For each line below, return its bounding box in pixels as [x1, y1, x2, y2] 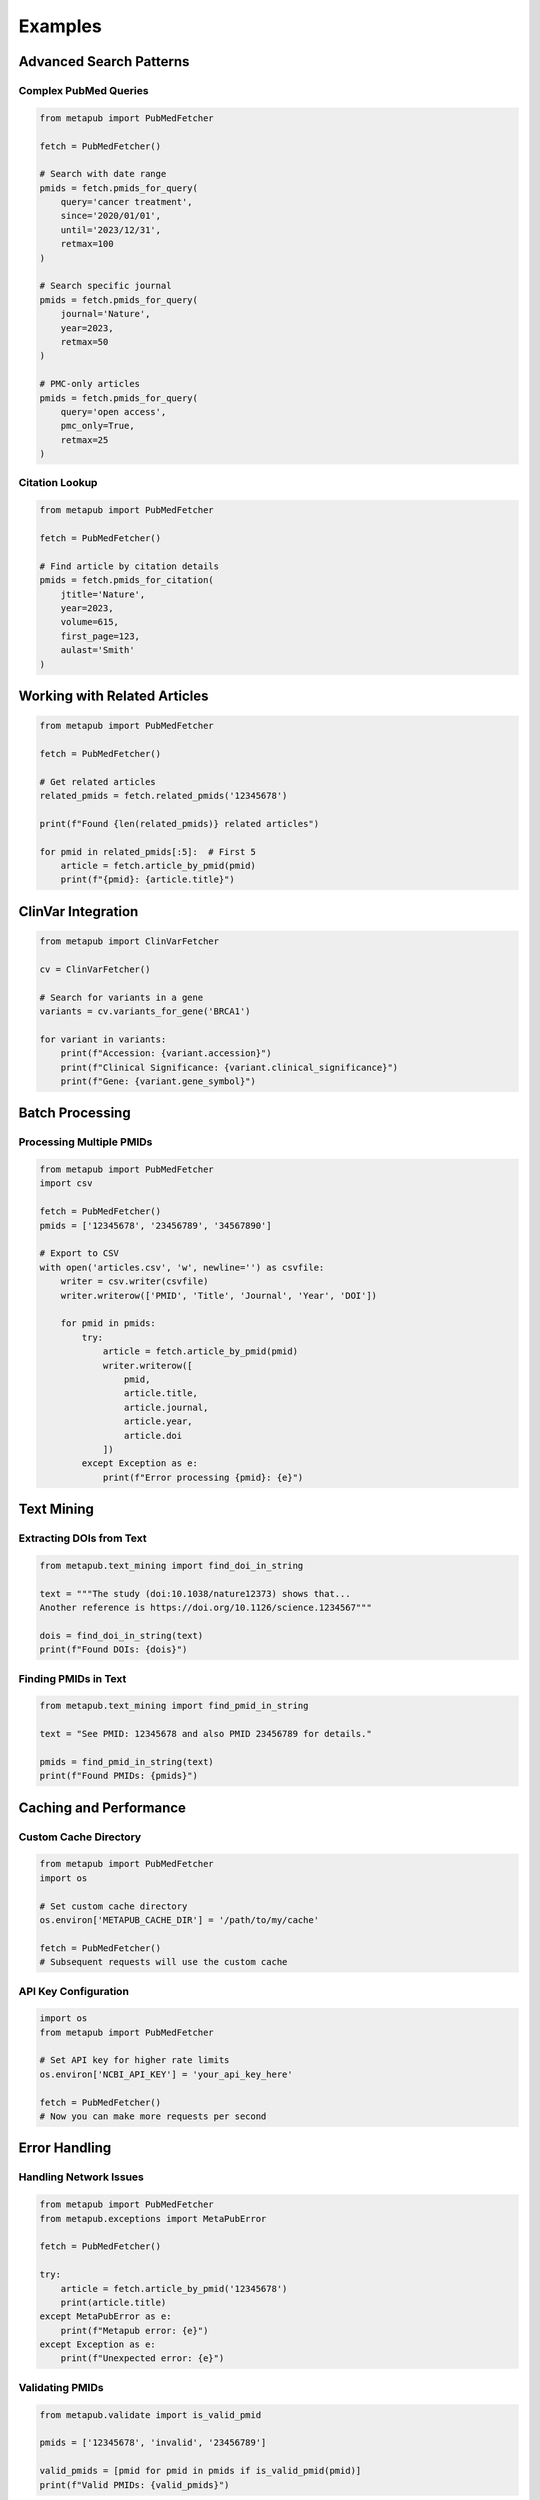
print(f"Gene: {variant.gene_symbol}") [60, 1075, 257, 1087]
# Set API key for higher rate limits [39, 2055, 230, 2066]
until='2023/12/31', [60, 224, 162, 235]
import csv [39, 1178, 93, 1189]
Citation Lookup [18, 476, 98, 490]
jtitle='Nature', [60, 588, 146, 600]
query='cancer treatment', [60, 196, 194, 208]
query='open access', [60, 406, 167, 417]
